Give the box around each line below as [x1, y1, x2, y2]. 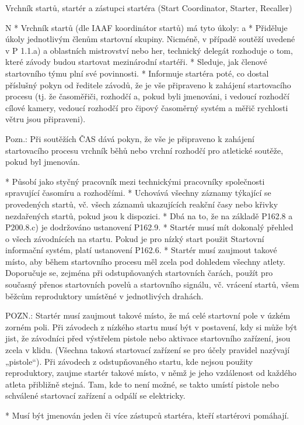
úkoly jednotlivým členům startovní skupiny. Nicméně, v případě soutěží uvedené [5, 33, 295, 45]
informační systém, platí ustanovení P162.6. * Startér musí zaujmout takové [5, 244, 277, 256]
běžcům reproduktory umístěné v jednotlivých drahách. [5, 289, 204, 302]
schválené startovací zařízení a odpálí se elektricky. [5, 389, 186, 402]
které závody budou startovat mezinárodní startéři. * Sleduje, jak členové [5, 56, 267, 68]
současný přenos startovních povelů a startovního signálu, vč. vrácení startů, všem [5, 278, 299, 291]
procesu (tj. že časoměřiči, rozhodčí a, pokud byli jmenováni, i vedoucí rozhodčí [5, 90, 289, 102]
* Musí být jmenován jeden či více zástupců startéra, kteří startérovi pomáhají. [5, 409, 289, 421]
